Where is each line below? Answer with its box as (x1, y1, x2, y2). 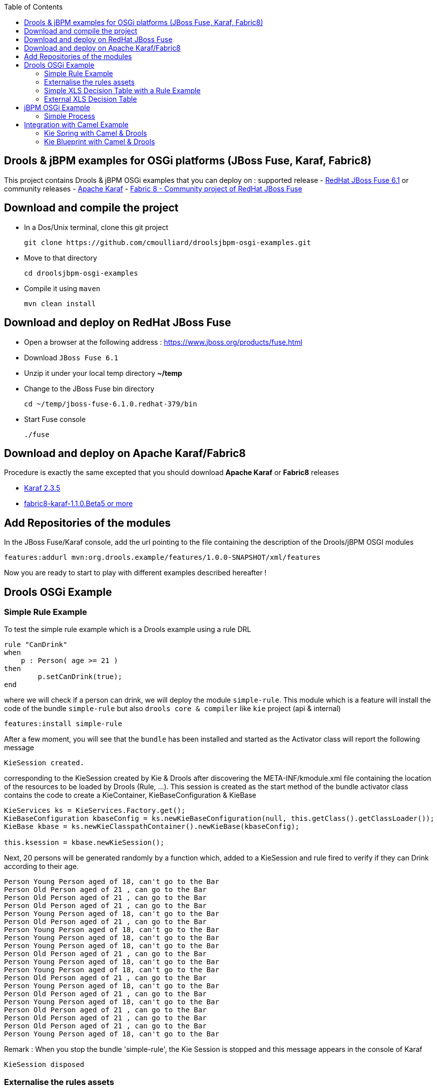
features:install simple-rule (4, 720, 123, 728)
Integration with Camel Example (24, 120, 129, 129)
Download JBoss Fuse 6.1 (24, 353, 119, 362)
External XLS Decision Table (44, 95, 137, 103)
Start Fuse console (24, 414, 86, 423)
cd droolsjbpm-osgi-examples (24, 269, 138, 277)
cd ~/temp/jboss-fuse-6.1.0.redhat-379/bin (24, 399, 197, 408)
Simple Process (44, 112, 96, 120)
